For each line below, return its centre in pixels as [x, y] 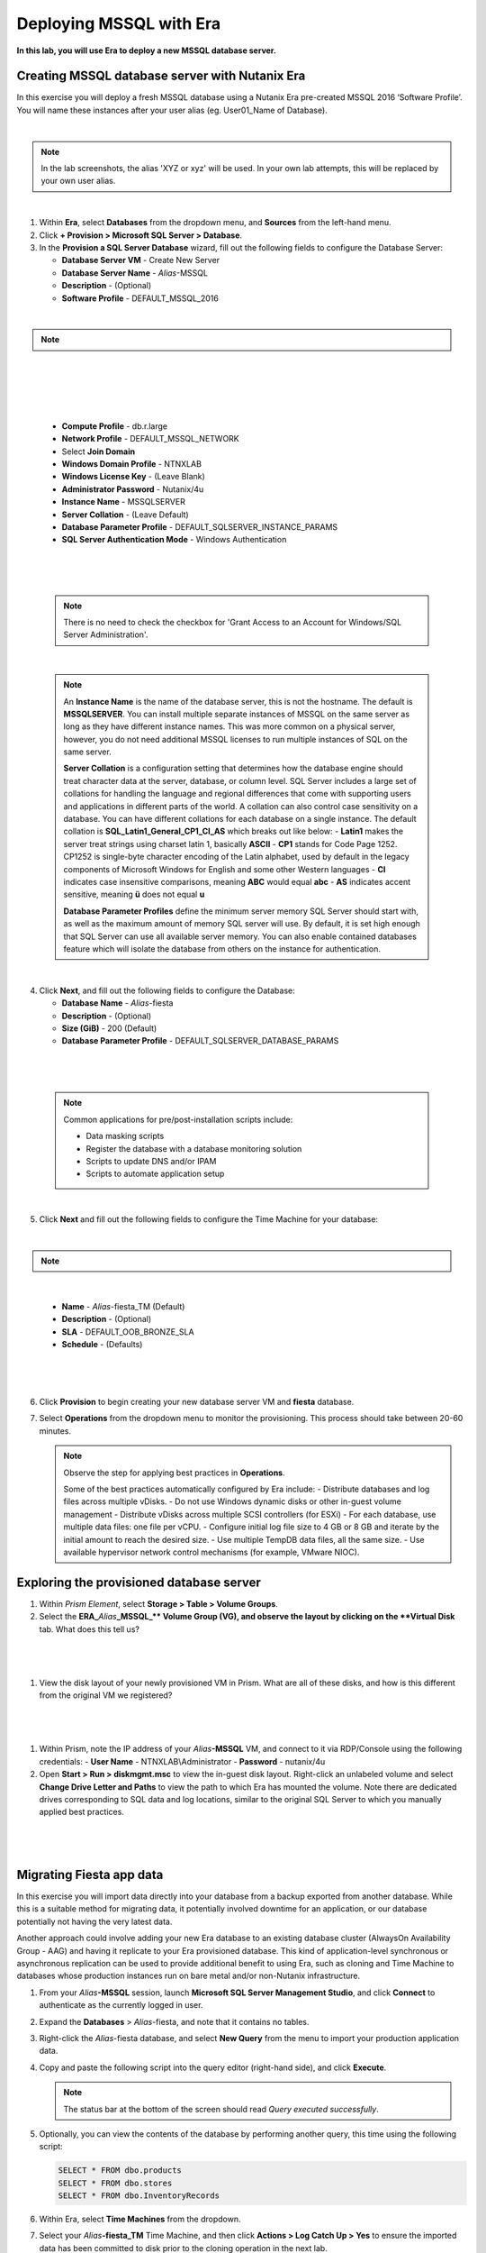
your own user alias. [78, 181]
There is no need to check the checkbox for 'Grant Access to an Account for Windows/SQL [233, 622]
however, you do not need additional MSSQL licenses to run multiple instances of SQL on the [236, 739]
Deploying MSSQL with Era [119, 23]
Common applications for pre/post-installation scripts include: [178, 1119]
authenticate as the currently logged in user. [121, 2005]
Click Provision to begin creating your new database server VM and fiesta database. [197, 1402]
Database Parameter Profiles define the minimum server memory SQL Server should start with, [241, 911]
